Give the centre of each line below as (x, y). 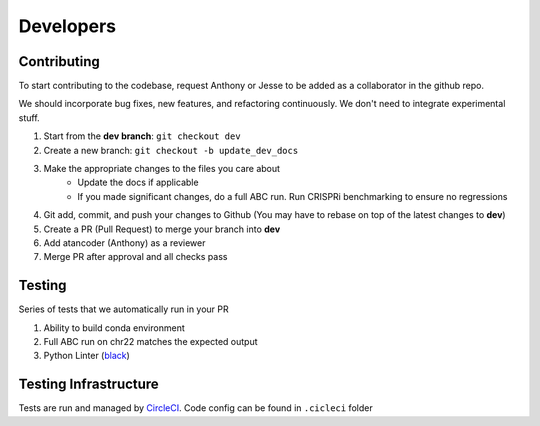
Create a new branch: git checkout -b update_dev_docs (171, 150)
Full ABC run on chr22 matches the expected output (151, 342)
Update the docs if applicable (138, 182)
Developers (67, 26)
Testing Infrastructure (88, 384)
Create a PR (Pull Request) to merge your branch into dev (162, 229)
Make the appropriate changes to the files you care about (161, 169)
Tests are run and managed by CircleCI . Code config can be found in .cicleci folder (196, 408)
